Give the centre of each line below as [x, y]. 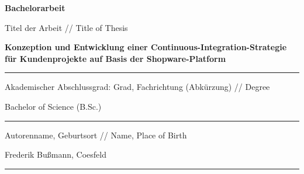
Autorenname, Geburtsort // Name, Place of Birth [96, 135]
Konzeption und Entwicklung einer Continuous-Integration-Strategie [146, 47]
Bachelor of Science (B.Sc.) [53, 106]
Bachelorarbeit [35, 8]
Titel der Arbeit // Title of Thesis [66, 27]
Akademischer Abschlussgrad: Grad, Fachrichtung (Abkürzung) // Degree [137, 87]
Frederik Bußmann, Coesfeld [56, 154]
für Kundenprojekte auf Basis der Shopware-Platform [115, 58]
